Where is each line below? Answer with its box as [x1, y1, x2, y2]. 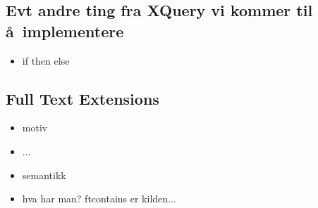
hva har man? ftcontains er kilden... [22, 191, 176, 206]
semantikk [22, 167, 66, 182]
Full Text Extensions [6, 87, 159, 109]
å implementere [6, 20, 124, 41]
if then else [22, 53, 70, 67]
